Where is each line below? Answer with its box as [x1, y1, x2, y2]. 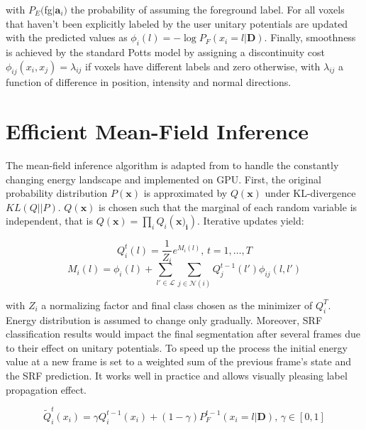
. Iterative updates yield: [197, 213, 304, 228]
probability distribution [6, 186, 108, 200]
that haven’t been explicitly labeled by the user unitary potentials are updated [6, 16, 348, 31]
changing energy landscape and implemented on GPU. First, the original [6, 171, 321, 186]
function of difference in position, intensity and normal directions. [6, 75, 292, 90]
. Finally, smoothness [264, 30, 356, 45]
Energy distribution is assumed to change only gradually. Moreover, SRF [6, 312, 323, 327]
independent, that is [6, 213, 93, 228]
